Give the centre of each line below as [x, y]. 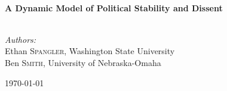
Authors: [21, 39]
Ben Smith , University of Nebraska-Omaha [83, 62]
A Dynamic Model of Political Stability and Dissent [114, 7]
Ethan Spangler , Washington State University [90, 51]
